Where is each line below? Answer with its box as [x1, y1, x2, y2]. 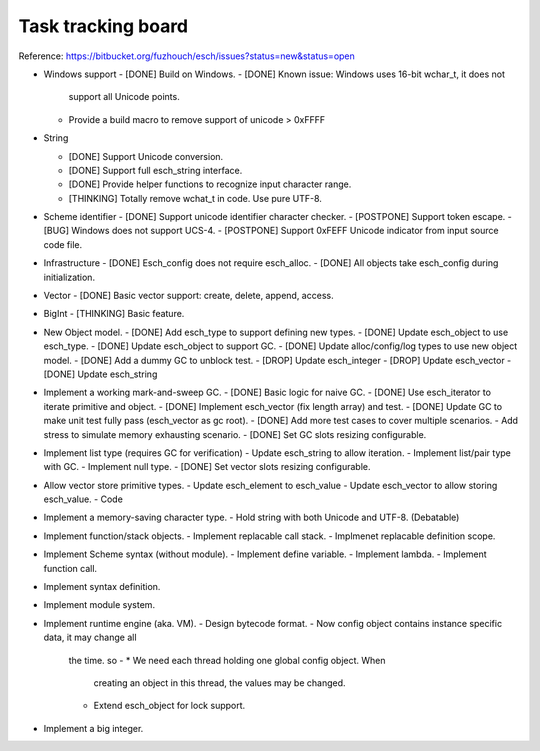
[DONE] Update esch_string [43, 368, 158, 380]
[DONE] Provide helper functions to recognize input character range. [68, 178, 352, 190]
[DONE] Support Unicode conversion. [68, 150, 224, 162]
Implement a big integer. [43, 722, 144, 734]
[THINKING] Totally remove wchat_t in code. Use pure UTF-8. [68, 192, 322, 204]
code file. [43, 238, 83, 250]
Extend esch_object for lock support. [93, 700, 246, 712]
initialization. [43, 271, 95, 283]
